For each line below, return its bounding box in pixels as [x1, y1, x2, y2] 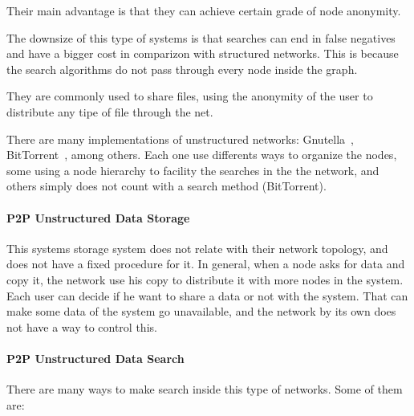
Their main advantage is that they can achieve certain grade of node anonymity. [6, 2, 401, 18]
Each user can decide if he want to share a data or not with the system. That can [6, 287, 408, 304]
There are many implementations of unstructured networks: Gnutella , [6, 130, 354, 147]
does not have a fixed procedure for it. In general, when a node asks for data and [6, 255, 405, 272]
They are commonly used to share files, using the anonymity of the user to [6, 88, 373, 104]
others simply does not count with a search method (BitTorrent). [6, 177, 327, 194]
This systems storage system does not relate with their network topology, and [6, 239, 388, 256]
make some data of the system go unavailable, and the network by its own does [6, 303, 396, 320]
